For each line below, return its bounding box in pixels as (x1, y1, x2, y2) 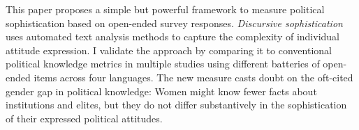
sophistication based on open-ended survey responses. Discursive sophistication (6, 15, 343, 30)
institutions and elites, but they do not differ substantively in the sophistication (6, 97, 347, 112)
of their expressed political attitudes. (6, 111, 163, 125)
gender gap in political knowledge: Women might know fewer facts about (6, 83, 317, 98)
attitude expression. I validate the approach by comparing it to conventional (6, 42, 332, 57)
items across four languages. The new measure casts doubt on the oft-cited (34, 70, 353, 84)
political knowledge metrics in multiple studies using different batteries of (6, 56, 320, 71)
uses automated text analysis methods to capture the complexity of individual (6, 29, 339, 44)
